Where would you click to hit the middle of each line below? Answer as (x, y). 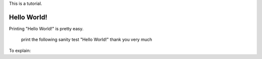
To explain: (20, 50)
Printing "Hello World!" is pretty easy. (46, 28)
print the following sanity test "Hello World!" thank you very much (87, 40)
